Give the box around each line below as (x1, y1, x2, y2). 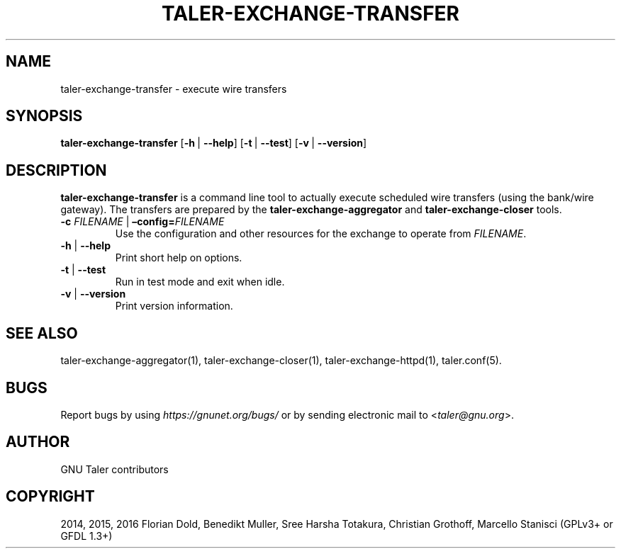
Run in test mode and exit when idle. (115, 276, 285, 288)
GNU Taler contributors (60, 463, 169, 475)
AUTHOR (6, 433, 70, 451)
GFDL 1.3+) (60, 529, 113, 542)
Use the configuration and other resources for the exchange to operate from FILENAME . (115, 227, 527, 240)
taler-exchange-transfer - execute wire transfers (60, 82, 287, 95)
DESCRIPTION (6, 161, 107, 179)
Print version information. (115, 300, 233, 312)
